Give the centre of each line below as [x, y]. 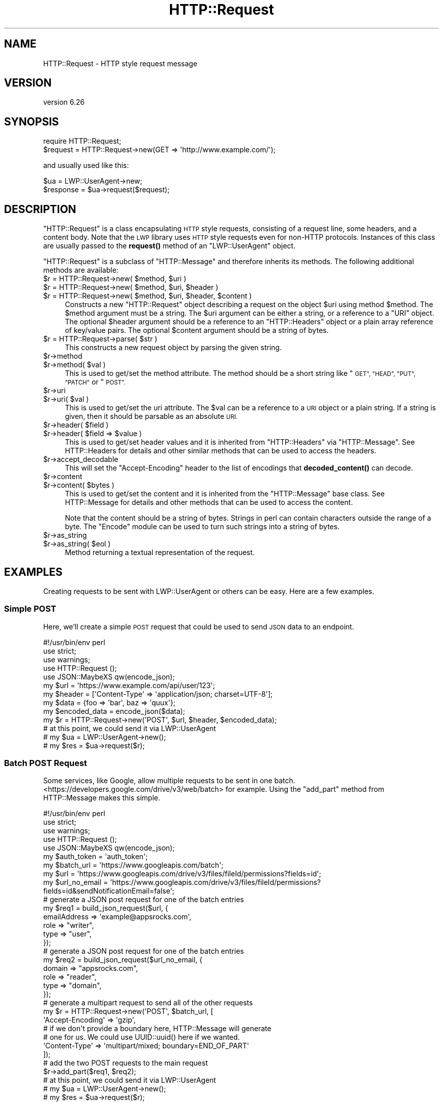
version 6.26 [64, 102]
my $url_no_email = [76, 882]
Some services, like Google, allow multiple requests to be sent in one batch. [169, 781]
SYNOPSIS [32, 121]
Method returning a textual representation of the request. [160, 553]
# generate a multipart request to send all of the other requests [148, 1003]
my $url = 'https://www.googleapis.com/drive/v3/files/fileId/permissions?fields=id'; [182, 874]
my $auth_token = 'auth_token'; [96, 857]
